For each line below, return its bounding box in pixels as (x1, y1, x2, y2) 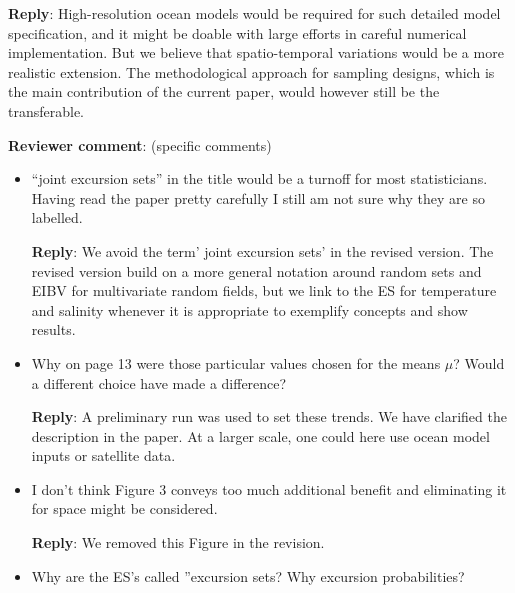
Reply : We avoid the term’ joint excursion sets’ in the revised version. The (31, 240, 494, 261)
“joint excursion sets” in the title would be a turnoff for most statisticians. (31, 168, 488, 189)
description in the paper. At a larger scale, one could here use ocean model (31, 425, 490, 446)
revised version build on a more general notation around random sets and (31, 260, 482, 281)
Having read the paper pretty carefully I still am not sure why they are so (31, 187, 485, 208)
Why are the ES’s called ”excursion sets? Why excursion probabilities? (31, 565, 465, 586)
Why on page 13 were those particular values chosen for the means (31, 352, 441, 373)
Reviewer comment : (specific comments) (8, 134, 272, 155)
